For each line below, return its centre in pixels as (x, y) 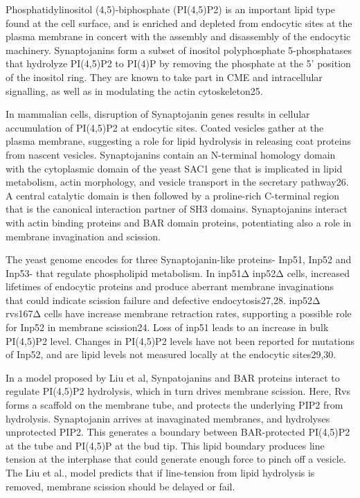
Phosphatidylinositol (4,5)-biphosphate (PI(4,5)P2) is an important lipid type (170, 9)
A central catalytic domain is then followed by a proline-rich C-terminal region (173, 195)
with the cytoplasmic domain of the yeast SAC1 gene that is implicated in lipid (174, 168)
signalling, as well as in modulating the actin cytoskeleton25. (134, 90)
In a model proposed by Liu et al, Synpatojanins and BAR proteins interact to (173, 377)
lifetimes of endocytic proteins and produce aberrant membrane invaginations (170, 286)
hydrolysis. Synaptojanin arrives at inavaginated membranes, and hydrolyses (168, 418)
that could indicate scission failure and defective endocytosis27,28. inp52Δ (163, 300)
